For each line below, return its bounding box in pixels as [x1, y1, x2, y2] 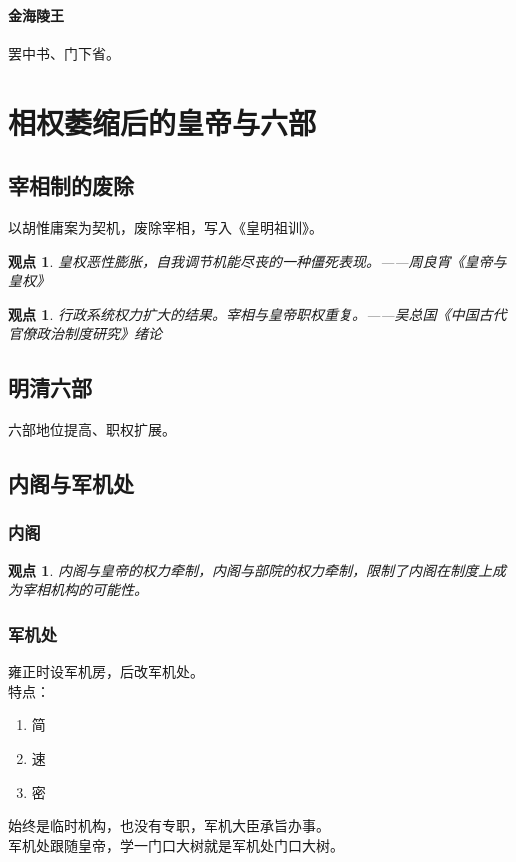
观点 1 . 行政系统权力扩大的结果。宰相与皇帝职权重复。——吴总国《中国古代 [8, 303, 507, 324]
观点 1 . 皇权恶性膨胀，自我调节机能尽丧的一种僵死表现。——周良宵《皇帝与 [8, 250, 507, 271]
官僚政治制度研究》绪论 [8, 323, 162, 344]
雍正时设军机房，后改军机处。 [8, 661, 204, 682]
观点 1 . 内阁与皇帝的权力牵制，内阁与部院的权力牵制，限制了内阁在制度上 [8, 559, 492, 580]
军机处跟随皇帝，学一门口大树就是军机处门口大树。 [8, 834, 344, 855]
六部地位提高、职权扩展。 [8, 419, 176, 440]
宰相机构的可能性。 [21, 579, 148, 600]
